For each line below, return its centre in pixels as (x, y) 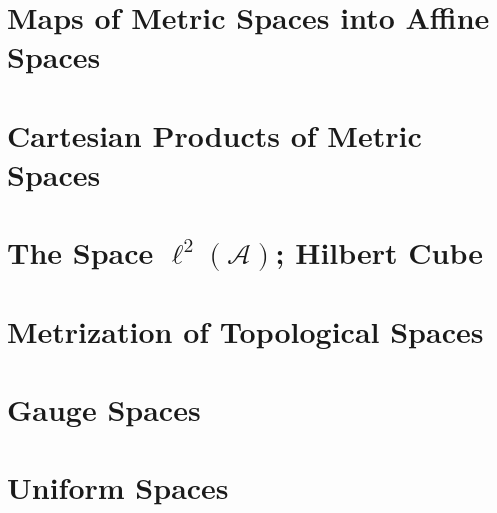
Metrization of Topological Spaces (245, 330)
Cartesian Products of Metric (214, 134)
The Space (80, 252)
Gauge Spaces (104, 409)
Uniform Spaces (118, 487)
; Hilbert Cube (379, 252)
